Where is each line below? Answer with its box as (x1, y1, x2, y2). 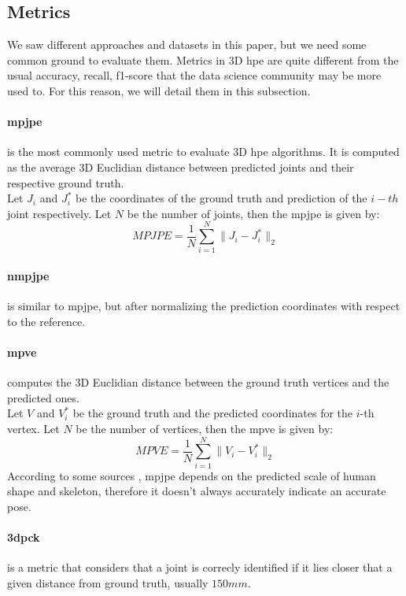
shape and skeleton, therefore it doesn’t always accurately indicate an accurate (7, 483, 386, 499)
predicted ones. (7, 389, 79, 405)
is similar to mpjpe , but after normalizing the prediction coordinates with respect (7, 298, 400, 314)
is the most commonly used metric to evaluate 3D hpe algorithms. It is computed (7, 143, 400, 160)
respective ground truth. (7, 174, 124, 191)
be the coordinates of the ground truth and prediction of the (76, 190, 367, 206)
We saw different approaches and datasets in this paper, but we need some (7, 36, 367, 53)
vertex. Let (7, 420, 60, 437)
